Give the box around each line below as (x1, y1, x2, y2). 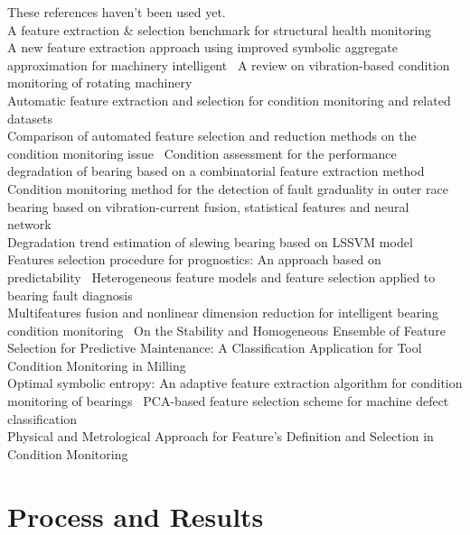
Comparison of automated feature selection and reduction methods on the (7, 126, 417, 145)
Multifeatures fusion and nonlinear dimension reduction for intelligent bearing (7, 303, 438, 322)
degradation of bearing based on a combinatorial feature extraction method (7, 161, 425, 180)
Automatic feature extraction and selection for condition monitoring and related (7, 90, 451, 109)
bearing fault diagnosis (7, 285, 133, 304)
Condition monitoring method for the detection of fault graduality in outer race (7, 179, 448, 198)
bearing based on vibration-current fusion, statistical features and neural (7, 197, 409, 216)
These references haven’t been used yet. (7, 3, 226, 21)
